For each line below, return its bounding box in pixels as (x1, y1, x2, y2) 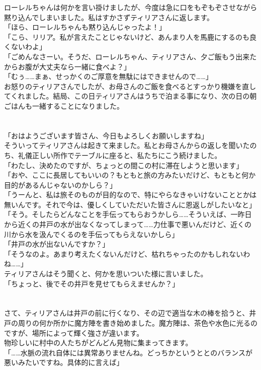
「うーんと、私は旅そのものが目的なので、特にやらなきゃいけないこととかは (4, 189, 257, 200)
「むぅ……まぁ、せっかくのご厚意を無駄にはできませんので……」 (4, 71, 213, 82)
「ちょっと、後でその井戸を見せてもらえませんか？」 (4, 278, 180, 288)
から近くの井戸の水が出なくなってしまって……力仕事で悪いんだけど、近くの (4, 219, 252, 230)
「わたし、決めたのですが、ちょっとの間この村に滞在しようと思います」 (4, 160, 243, 170)
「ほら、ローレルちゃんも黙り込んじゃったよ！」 (4, 22, 166, 32)
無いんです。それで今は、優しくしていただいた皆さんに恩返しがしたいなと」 (4, 199, 256, 209)
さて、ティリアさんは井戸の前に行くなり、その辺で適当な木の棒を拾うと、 (4, 308, 249, 318)
